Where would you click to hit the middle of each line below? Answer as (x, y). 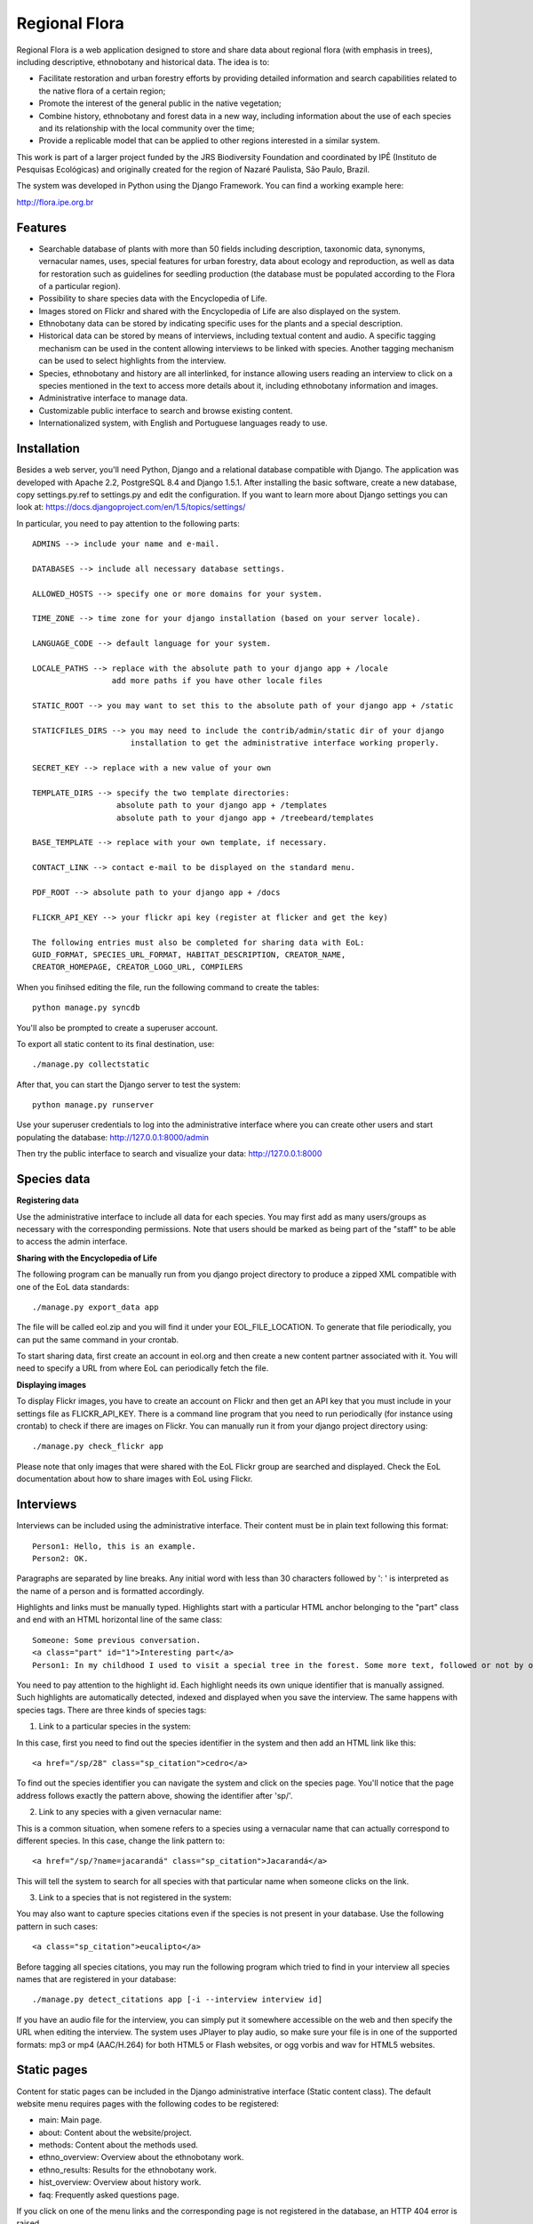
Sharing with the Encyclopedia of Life (87, 1258)
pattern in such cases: (57, 1926)
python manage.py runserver (93, 1105)
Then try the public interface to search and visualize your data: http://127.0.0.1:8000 (169, 1154)
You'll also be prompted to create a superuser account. (117, 1027)
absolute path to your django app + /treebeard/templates (245, 818)
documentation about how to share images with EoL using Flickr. (135, 1479)
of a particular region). (80, 286)
